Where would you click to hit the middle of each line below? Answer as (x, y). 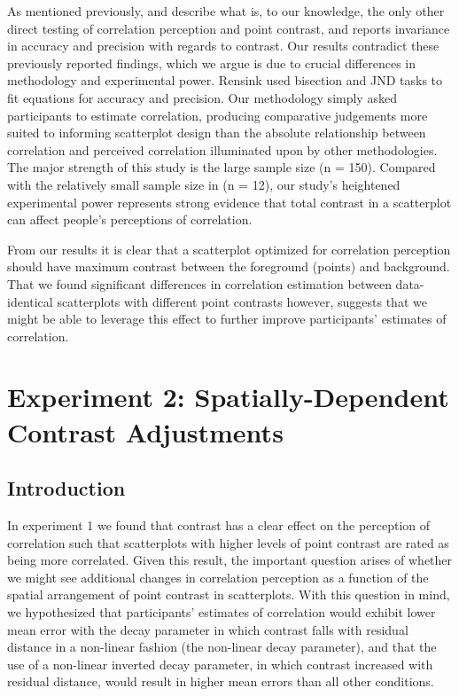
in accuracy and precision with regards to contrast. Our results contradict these (223, 46)
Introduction (66, 488)
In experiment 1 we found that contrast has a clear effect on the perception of (219, 525)
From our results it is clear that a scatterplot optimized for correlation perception (229, 249)
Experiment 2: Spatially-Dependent (228, 397)
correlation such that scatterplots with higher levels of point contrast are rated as (228, 542)
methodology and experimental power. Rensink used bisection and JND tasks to (225, 80)
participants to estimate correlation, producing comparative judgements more (218, 115)
